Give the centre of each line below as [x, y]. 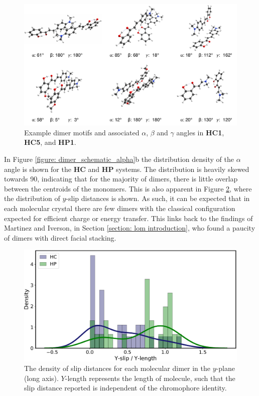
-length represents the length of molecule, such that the [150, 378]
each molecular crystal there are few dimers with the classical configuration [120, 208]
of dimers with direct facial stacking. [60, 237]
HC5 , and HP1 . [50, 142]
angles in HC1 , [200, 132]
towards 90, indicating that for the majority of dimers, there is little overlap [121, 179]
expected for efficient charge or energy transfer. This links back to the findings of [128, 218]
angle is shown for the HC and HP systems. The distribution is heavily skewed [127, 169]
